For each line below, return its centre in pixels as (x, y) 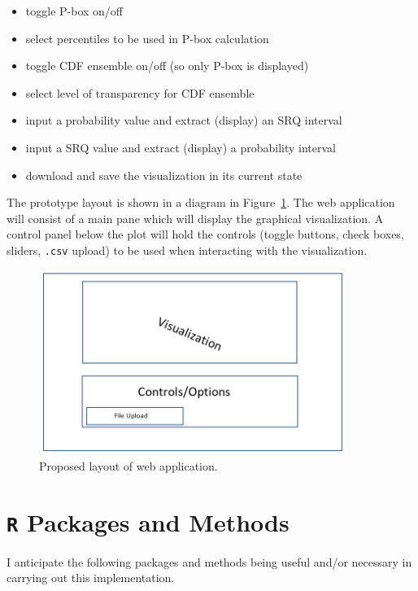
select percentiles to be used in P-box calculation (147, 38)
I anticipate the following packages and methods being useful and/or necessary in (209, 561)
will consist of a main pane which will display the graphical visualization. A (195, 218)
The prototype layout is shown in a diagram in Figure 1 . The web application (201, 202)
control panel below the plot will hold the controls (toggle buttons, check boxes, (205, 234)
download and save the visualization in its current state (164, 175)
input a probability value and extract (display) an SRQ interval (184, 120)
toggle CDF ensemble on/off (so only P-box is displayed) (167, 66)
